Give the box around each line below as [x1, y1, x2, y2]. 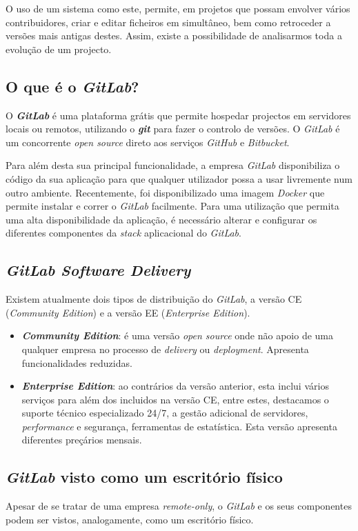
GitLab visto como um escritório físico [6, 466, 283, 488]
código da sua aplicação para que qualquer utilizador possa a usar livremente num [6, 171, 352, 186]
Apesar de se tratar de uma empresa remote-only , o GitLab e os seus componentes [6, 499, 352, 513]
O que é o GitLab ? [6, 75, 139, 97]
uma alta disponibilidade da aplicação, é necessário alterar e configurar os [6, 212, 317, 226]
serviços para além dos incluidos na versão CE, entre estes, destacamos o [21, 392, 329, 406]
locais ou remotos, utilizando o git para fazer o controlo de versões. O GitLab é [6, 121, 340, 136]
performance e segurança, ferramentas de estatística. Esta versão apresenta [21, 419, 337, 433]
